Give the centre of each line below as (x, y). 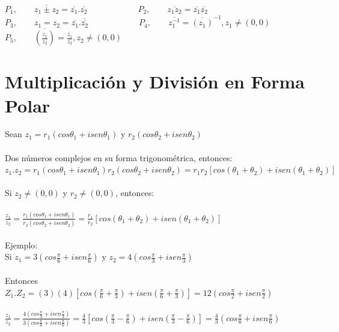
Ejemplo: (21, 244)
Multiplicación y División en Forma (155, 81)
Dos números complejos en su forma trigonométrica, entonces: (119, 157)
